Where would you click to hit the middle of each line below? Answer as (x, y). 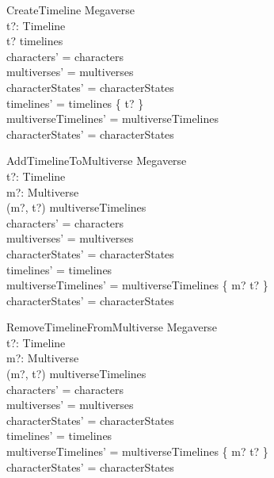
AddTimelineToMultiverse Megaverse (97, 161)
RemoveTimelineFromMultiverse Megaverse (112, 327)
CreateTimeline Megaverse (70, 10)
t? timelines (35, 41)
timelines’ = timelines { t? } (75, 103)
